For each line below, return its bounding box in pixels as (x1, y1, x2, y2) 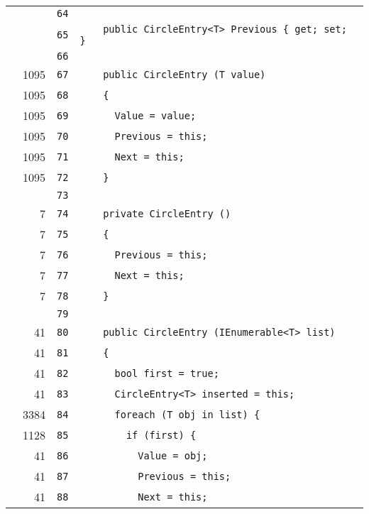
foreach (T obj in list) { (114, 408, 260, 420)
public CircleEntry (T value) (103, 68, 266, 80)
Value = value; (114, 109, 197, 121)
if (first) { (126, 429, 197, 441)
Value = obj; (138, 449, 208, 461)
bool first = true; (114, 367, 219, 379)
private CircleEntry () (103, 207, 231, 219)
